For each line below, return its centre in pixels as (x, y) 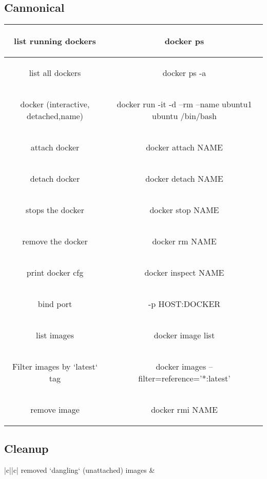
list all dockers (55, 73)
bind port (55, 304)
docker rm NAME (184, 241)
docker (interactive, (55, 104)
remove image (55, 409)
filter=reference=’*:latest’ (184, 378)
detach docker (55, 178)
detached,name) (55, 116)
